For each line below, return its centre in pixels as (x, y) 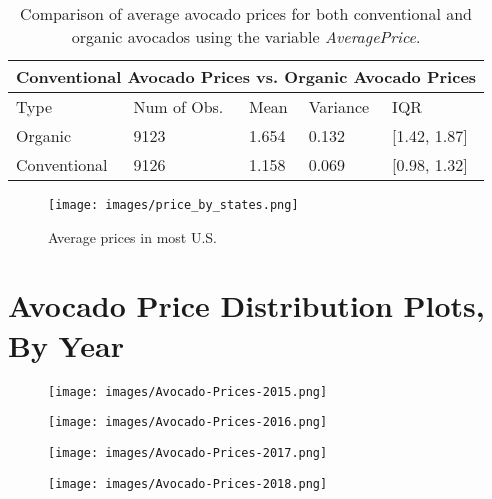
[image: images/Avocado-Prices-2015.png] (188, 391)
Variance (339, 106)
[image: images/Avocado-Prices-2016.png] (188, 422)
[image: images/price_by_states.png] (173, 205)
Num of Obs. (178, 106)
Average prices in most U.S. (132, 236)
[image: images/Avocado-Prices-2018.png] (188, 483)
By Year (66, 344)
